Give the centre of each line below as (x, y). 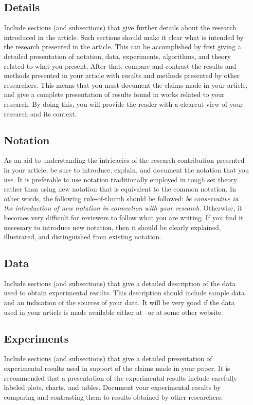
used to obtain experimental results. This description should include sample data (124, 293)
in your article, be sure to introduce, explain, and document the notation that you (126, 169)
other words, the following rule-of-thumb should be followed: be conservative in (121, 198)
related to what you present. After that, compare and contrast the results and (120, 66)
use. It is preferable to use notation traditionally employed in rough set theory (121, 179)
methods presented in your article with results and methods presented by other (122, 75)
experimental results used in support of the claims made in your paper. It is (117, 368)
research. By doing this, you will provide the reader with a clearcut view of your (124, 104)
